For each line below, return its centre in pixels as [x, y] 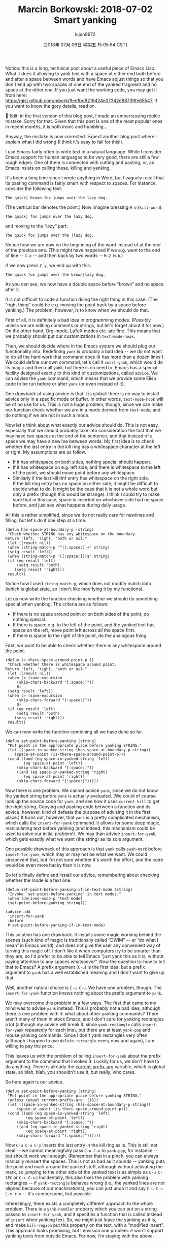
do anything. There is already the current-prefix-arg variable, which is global [85, 1066]
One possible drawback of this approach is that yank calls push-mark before [84, 849]
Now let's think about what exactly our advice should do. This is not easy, [82, 425]
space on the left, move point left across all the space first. [74, 630]
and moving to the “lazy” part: [37, 226]
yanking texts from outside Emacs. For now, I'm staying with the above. [80, 1236]
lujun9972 [85, 34]
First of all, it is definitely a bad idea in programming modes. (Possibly [78, 320]
